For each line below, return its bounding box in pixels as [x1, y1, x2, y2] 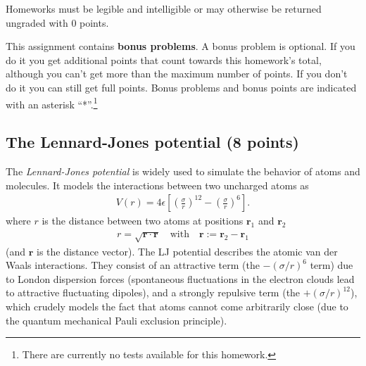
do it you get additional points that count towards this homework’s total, [6, 52, 322, 67]
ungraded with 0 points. [6, 15, 109, 30]
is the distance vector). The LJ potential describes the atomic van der [36, 244, 338, 258]
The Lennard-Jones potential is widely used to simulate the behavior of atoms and [6, 164, 360, 179]
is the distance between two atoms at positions [42, 213, 244, 228]
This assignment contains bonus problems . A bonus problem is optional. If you [6, 39, 355, 53]
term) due [310, 258, 353, 272]
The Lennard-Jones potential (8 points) [6, 131, 299, 153]
